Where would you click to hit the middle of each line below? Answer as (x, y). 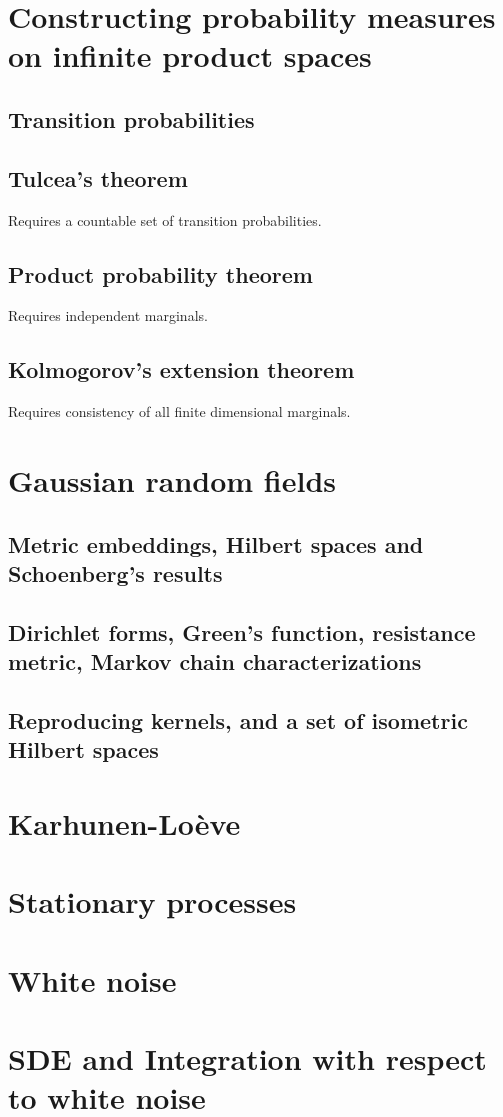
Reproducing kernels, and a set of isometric (238, 719)
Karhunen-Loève (124, 822)
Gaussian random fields (172, 479)
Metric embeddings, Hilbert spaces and (216, 543)
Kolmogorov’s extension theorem (181, 369)
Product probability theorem (160, 273)
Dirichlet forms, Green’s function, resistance (242, 631)
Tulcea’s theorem (98, 177)
